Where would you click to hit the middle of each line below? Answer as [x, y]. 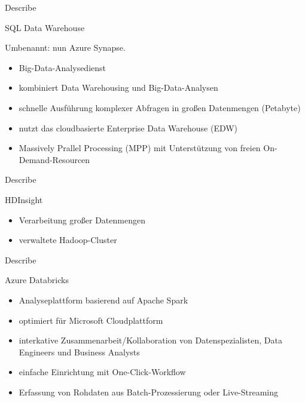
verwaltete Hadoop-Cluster [68, 240]
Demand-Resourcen [54, 159]
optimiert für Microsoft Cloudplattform [91, 320]
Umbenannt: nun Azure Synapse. [65, 47]
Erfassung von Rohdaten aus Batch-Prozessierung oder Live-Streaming [149, 392]
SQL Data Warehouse [45, 27]
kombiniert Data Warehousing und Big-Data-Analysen [118, 88]
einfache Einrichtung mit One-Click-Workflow [102, 372]
